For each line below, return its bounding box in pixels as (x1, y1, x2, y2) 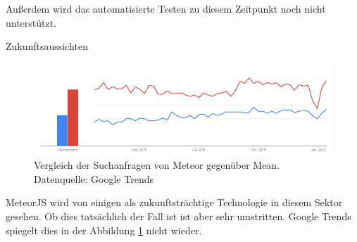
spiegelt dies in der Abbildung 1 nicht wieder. (6, 222, 202, 237)
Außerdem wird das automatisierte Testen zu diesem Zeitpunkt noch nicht (6, 1, 326, 15)
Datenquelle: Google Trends (34, 171, 154, 186)
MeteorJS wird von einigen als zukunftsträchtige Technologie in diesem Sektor (6, 195, 343, 210)
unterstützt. (6, 15, 57, 30)
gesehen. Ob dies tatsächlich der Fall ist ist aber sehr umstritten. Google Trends (6, 209, 351, 224)
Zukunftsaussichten (6, 39, 88, 53)
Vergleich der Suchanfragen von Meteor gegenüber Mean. (34, 158, 280, 172)
